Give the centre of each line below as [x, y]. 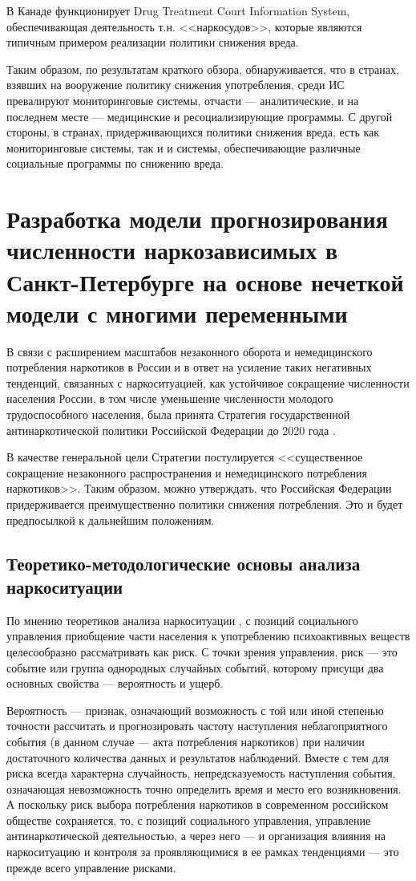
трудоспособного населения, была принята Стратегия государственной [178, 414]
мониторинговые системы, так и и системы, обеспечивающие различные [184, 147]
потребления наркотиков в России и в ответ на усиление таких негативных [189, 367]
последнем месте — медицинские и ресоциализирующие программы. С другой [200, 116]
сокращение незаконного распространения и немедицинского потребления [187, 472]
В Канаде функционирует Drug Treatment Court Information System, [178, 10]
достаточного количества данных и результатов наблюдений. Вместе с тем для [198, 757]
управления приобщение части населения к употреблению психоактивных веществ [208, 636]
